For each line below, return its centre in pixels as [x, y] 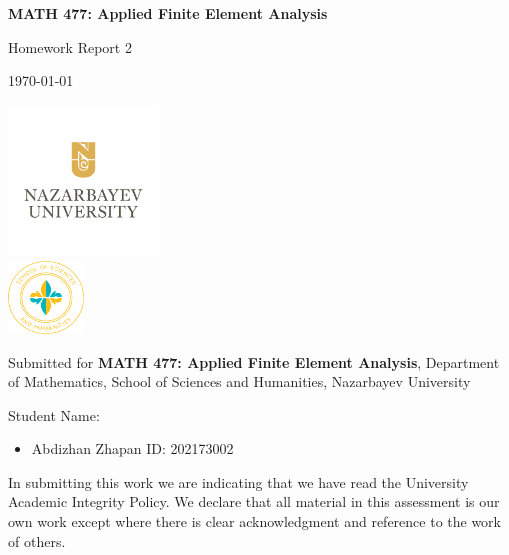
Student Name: [54, 414]
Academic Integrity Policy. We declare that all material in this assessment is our [254, 501]
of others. [37, 540]
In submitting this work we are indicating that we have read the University [238, 481]
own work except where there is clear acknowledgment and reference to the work [254, 521]
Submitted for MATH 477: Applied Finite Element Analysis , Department [254, 361]
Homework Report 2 [70, 46]
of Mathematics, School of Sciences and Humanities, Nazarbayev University [239, 381]
